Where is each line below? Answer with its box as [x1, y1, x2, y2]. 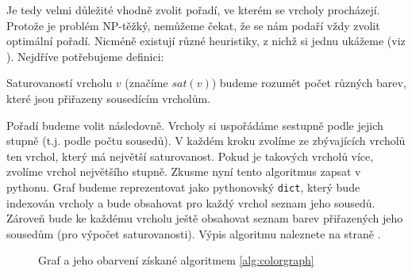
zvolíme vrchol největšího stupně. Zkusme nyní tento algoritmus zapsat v [6, 163, 361, 180]
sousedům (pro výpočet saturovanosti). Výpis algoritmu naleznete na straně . [6, 225, 381, 242]
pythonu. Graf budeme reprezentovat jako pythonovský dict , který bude [6, 178, 360, 195]
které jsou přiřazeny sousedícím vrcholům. [6, 89, 211, 106]
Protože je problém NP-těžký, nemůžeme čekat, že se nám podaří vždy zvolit [6, 17, 380, 33]
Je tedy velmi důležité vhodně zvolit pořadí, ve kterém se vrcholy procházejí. [6, 2, 380, 17]
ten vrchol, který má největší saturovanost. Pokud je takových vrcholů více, [6, 147, 374, 164]
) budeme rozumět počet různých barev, [211, 74, 406, 91]
